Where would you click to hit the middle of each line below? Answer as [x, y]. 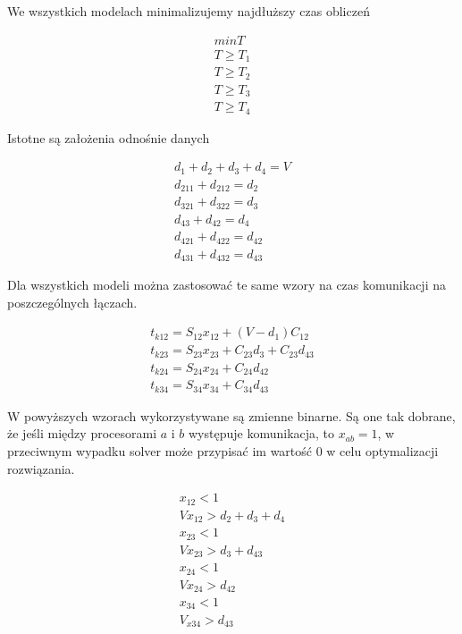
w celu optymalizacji [382, 450]
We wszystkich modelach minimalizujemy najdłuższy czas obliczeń [189, 11]
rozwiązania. [41, 468]
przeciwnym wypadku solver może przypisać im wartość [160, 450]
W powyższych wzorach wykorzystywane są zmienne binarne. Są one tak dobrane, [231, 415]
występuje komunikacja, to [262, 433]
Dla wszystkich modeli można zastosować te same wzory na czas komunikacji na [227, 285]
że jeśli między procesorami [82, 433]
